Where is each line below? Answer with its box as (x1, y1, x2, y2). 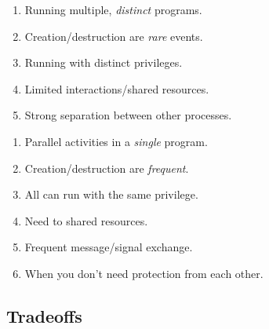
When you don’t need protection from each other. (24, 265, 264, 281)
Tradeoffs (6, 303, 82, 327)
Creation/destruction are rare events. (24, 27, 203, 44)
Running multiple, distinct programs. (24, 2, 202, 17)
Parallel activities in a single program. (24, 133, 208, 149)
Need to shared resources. (24, 212, 148, 228)
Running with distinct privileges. (24, 54, 183, 71)
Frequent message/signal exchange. (24, 239, 193, 255)
